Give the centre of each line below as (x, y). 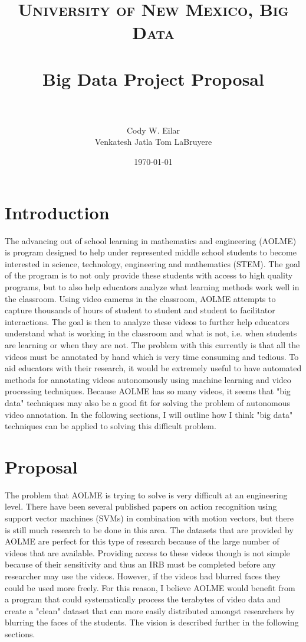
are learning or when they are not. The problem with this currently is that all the (152, 344)
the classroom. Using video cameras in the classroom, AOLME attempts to (140, 298)
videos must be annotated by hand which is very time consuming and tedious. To (152, 356)
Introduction (57, 212)
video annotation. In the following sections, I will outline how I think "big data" (149, 414)
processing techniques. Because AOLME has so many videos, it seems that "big (148, 391)
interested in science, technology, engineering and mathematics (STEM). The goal (152, 263)
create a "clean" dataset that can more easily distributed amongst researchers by (150, 610)
